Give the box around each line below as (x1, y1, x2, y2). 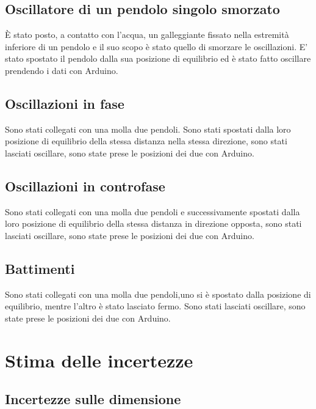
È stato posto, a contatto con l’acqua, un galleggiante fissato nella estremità (5, 28, 289, 41)
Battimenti (5, 259, 75, 278)
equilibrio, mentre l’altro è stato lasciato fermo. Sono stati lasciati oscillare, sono (5, 300, 306, 312)
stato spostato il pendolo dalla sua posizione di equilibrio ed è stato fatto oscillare (5, 52, 311, 65)
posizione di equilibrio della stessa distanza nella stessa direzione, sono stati (5, 134, 287, 147)
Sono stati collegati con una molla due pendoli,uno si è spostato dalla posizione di (5, 287, 311, 300)
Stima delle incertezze (5, 347, 193, 372)
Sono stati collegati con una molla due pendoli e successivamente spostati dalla (5, 205, 300, 218)
